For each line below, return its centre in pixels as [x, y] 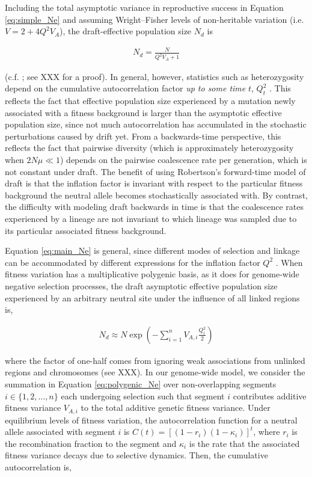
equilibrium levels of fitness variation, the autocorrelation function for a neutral [151, 420]
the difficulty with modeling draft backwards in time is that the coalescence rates [154, 207]
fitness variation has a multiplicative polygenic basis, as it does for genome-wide [152, 274]
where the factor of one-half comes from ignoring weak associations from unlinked [155, 360]
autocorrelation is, [38, 466]
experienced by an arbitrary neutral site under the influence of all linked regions [152, 297]
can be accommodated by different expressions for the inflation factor [133, 262]
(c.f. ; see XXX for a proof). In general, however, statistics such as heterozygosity [154, 76]
